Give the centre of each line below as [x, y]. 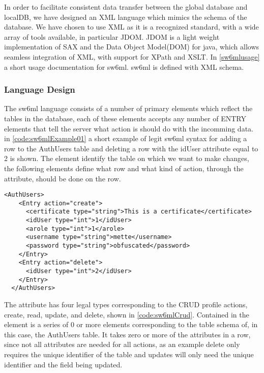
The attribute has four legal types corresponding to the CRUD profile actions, [126, 304]
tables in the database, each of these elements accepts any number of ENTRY [125, 118]
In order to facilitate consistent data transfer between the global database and [126, 7]
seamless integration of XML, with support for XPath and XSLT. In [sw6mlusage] [132, 56]
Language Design [40, 89]
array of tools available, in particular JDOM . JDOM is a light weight [112, 36]
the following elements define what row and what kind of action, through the [124, 168]
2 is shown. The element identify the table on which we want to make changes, [127, 158]
